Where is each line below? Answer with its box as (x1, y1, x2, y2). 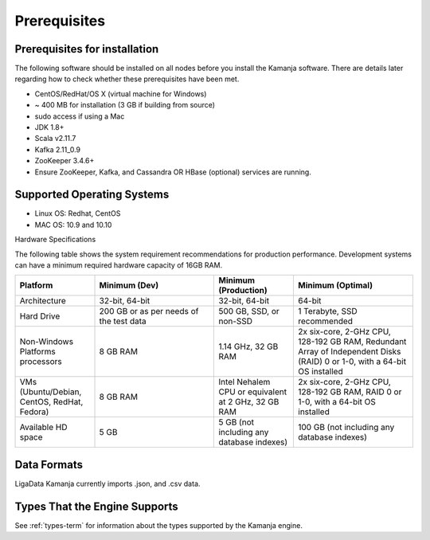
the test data (99, 315, 147, 327)
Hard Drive (19, 311, 61, 322)
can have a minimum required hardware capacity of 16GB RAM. (14, 260, 223, 270)
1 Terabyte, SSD (298, 306, 358, 317)
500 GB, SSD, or (218, 306, 280, 317)
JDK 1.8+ (34, 123, 64, 132)
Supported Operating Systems (14, 188, 170, 202)
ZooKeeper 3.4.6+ (34, 156, 95, 166)
